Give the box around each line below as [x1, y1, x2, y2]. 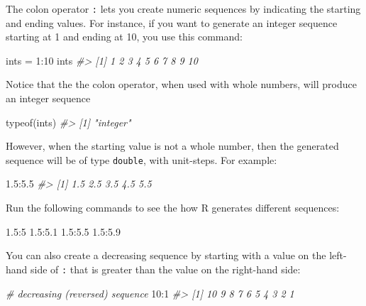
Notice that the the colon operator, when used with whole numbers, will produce [6, 77, 357, 92]
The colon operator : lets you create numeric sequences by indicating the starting [6, 1, 361, 16]
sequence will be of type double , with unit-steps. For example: [6, 152, 277, 167]
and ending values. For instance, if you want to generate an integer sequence [6, 15, 338, 30]
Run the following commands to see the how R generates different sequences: [6, 200, 340, 215]
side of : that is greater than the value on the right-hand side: [30, 261, 301, 276]
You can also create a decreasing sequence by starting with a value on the [6, 248, 326, 263]
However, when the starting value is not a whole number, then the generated [6, 138, 339, 153]
